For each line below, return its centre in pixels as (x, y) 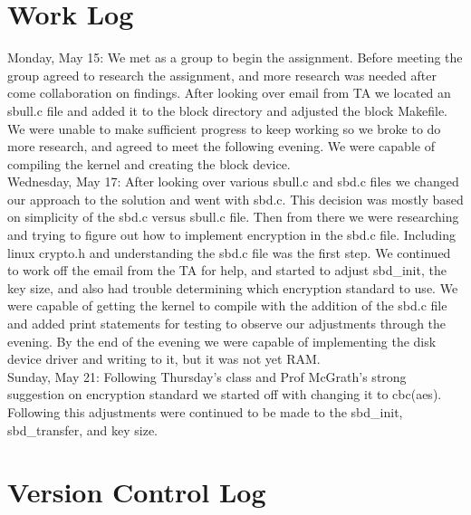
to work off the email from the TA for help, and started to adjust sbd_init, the (227, 270)
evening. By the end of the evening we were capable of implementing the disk (222, 341)
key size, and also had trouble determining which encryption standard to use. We (233, 287)
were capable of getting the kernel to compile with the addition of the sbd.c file (227, 305)
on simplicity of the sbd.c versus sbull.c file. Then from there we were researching (233, 217)
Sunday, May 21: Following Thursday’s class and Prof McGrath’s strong (207, 376)
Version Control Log (137, 492)
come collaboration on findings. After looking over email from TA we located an (229, 93)
